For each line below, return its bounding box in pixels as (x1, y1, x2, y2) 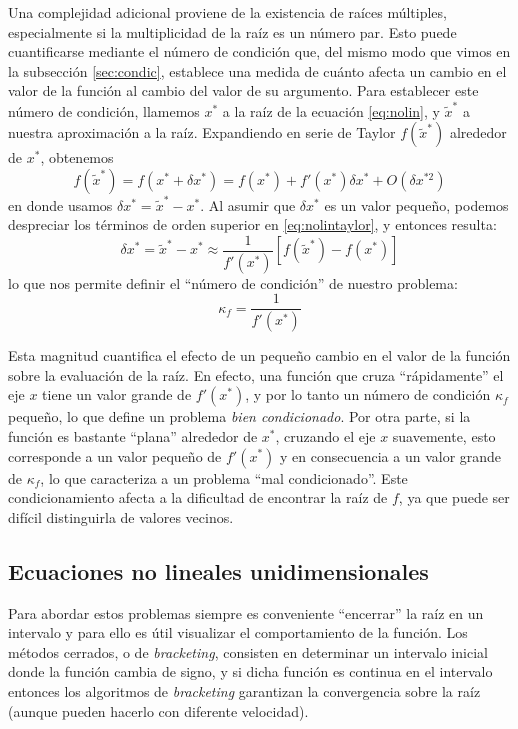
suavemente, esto (392, 425, 496, 446)
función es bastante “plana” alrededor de (8, 425, 258, 446)
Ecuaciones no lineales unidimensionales (8, 555, 429, 586)
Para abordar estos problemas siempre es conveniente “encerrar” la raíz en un (8, 602, 484, 623)
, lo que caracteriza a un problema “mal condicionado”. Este (40, 467, 408, 488)
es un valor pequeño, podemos (324, 194, 509, 215)
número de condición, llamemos (8, 100, 200, 121)
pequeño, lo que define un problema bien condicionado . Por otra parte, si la (8, 406, 471, 427)
